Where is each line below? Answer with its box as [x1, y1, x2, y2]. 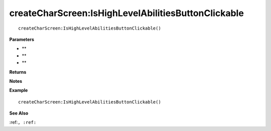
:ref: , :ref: [9, 119, 37, 125]
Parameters [9, 36, 35, 42]
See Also [9, 110, 29, 116]
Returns [9, 69, 27, 75]
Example [9, 87, 28, 93]
